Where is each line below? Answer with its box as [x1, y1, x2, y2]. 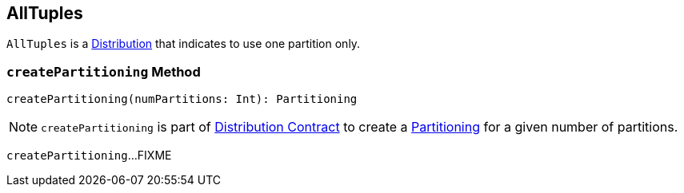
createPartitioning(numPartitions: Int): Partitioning [6, 93, 358, 106]
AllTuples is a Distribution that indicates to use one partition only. [6, 37, 361, 51]
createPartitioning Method [6, 63, 201, 80]
